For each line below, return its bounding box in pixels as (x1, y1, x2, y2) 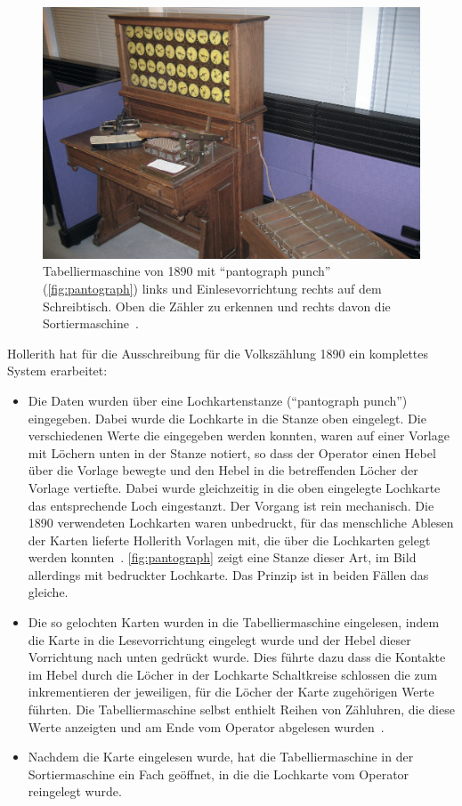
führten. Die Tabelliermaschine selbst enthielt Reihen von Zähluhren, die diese (28, 700, 455, 719)
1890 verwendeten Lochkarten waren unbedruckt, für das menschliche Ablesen (28, 513, 454, 532)
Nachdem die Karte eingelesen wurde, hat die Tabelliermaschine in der (28, 747, 414, 766)
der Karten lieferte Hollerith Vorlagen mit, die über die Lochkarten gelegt (28, 530, 431, 549)
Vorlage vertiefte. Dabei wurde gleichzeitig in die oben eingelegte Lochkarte (28, 478, 441, 496)
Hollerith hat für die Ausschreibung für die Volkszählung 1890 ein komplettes (7, 343, 429, 362)
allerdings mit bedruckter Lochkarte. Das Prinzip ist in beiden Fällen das (28, 565, 429, 584)
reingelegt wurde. (28, 782, 122, 801)
